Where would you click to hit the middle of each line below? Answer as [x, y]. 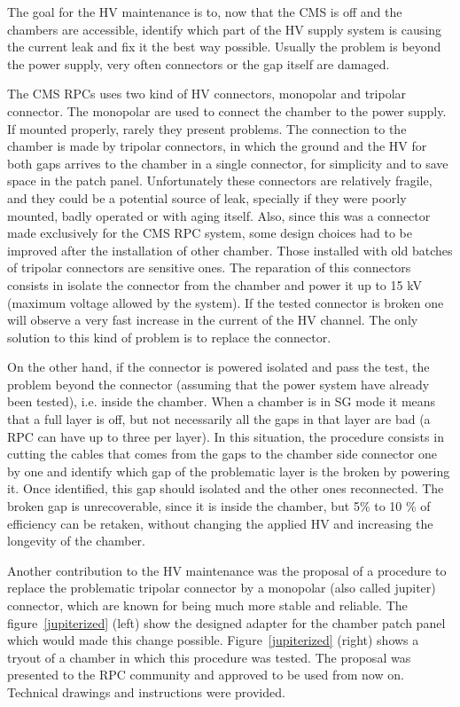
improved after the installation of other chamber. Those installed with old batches [230, 250]
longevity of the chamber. [76, 541]
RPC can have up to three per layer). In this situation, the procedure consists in [226, 436]
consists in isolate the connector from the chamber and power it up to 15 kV [214, 284]
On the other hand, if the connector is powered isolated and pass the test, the [218, 367]
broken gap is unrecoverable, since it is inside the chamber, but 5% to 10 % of [219, 506]
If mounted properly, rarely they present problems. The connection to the [207, 128]
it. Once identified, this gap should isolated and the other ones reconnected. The [226, 488]
